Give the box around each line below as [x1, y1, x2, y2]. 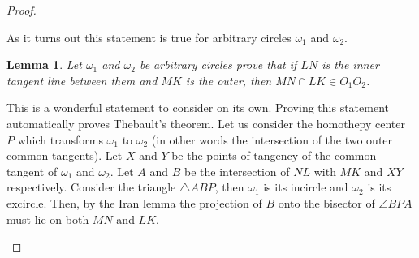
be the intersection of [184, 162, 290, 179]
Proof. [6, 2, 37, 18]
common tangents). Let [6, 147, 123, 164]
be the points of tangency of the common [171, 147, 377, 164]
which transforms [17, 131, 103, 148]
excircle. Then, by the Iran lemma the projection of [6, 194, 262, 211]
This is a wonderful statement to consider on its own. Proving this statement [6, 99, 389, 116]
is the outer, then [185, 71, 272, 88]
